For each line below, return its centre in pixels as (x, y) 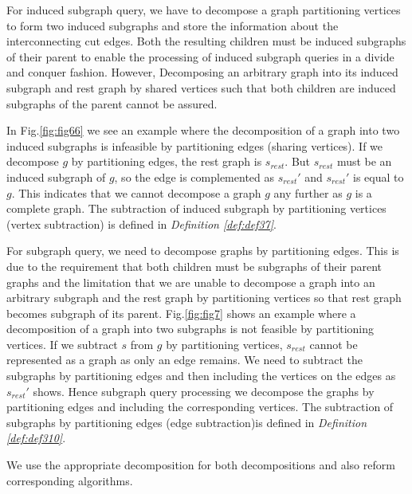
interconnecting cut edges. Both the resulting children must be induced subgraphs (206, 41)
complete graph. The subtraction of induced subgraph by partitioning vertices (196, 208)
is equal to (379, 176)
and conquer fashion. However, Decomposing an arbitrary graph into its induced (202, 72)
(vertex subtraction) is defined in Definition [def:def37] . (141, 223)
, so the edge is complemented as (194, 176)
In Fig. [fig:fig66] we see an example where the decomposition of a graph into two (203, 130)
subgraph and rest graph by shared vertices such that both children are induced (201, 87)
